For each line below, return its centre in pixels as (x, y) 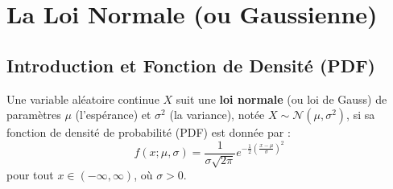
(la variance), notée (217, 115)
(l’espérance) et (113, 115)
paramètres (34, 115)
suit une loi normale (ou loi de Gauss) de (281, 99)
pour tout (30, 175)
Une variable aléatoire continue (83, 99)
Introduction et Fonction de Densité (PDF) (191, 65)
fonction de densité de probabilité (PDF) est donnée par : (149, 132)
